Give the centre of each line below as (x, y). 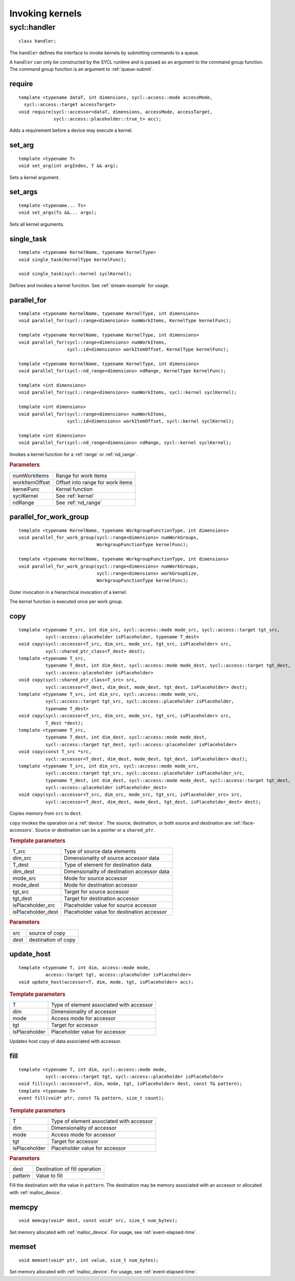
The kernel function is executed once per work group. (66, 602)
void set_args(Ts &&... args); (58, 213)
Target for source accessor (97, 892)
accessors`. (22, 830)
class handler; (38, 41)
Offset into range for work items (94, 482)
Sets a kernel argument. (35, 177)
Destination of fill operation (69, 1169)
